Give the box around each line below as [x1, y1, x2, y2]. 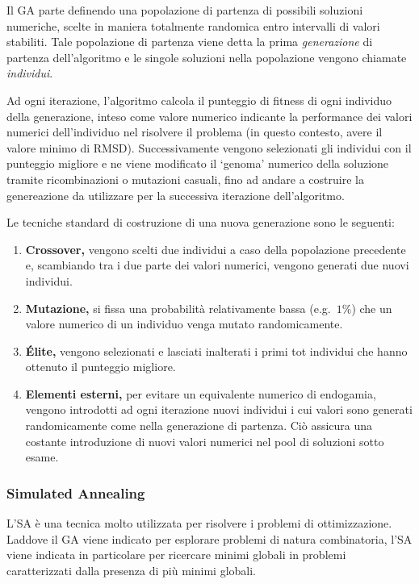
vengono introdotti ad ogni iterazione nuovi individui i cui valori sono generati [25, 401, 413, 418]
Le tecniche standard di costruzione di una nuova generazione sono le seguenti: [6, 214, 395, 231]
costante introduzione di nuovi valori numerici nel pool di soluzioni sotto [25, 432, 384, 449]
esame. [25, 448, 59, 465]
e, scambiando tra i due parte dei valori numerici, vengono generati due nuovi [25, 257, 409, 273]
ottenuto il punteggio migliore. [25, 358, 176, 375]
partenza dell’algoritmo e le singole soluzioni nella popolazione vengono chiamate [6, 48, 407, 65]
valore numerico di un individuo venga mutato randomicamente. [25, 315, 343, 332]
